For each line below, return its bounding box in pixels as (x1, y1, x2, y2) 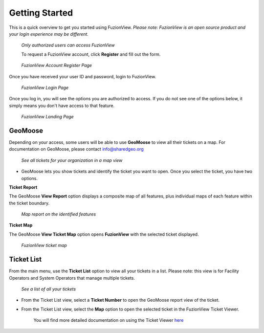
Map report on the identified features (21, 211, 96, 217)
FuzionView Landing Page (21, 114, 74, 120)
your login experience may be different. (9, 31, 89, 37)
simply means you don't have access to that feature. (9, 103, 115, 109)
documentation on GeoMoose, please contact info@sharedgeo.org (9, 146, 144, 152)
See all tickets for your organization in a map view (21, 157, 123, 163)
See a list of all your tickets (21, 286, 76, 292)
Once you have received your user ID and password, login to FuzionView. (9, 73, 156, 79)
